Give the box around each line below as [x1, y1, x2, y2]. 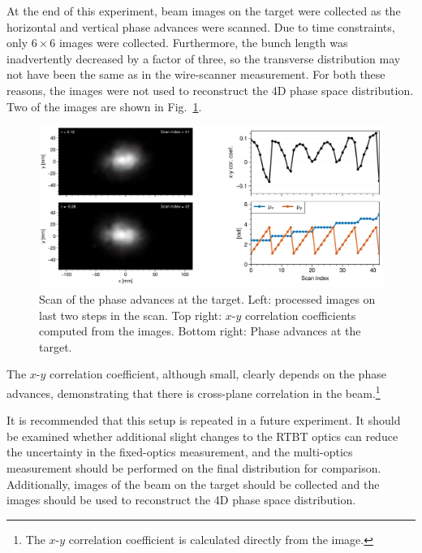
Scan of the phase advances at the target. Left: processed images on [39, 290, 376, 307]
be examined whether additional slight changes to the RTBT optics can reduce [6, 427, 398, 444]
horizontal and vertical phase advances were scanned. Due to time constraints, [6, 18, 395, 35]
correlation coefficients [245, 306, 356, 323]
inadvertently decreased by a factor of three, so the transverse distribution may [6, 50, 401, 67]
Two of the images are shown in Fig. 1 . [6, 97, 202, 114]
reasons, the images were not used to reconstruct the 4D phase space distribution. [6, 81, 414, 98]
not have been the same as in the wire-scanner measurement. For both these [6, 66, 385, 83]
